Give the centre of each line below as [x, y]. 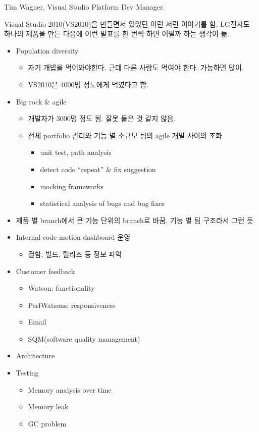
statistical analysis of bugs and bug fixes [102, 203]
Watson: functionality [61, 288]
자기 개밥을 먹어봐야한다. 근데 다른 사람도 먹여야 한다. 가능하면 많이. [136, 67]
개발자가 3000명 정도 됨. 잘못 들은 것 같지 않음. [102, 118]
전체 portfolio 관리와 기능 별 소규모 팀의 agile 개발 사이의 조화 [125, 135]
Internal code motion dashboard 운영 [73, 237]
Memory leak [48, 407]
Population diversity [47, 50]
